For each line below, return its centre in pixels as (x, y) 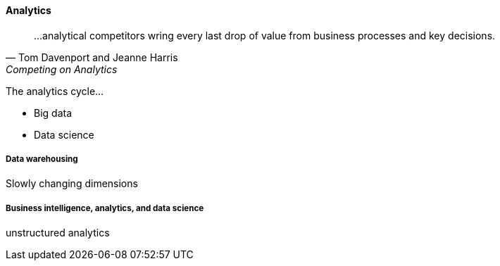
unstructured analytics (58, 233)
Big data (53, 113)
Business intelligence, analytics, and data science (105, 208)
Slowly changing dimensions (72, 184)
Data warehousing (42, 159)
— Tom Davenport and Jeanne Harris (92, 57)
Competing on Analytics (62, 69)
